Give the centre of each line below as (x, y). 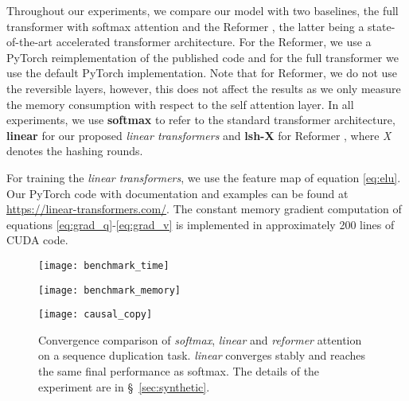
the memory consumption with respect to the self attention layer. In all (180, 104)
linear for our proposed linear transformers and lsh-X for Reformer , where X (199, 135)
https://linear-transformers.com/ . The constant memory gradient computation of (204, 209)
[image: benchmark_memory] (109, 290)
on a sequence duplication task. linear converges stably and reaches (202, 355)
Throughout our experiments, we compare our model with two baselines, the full (203, 10)
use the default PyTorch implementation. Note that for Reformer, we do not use (202, 73)
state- (382, 26)
